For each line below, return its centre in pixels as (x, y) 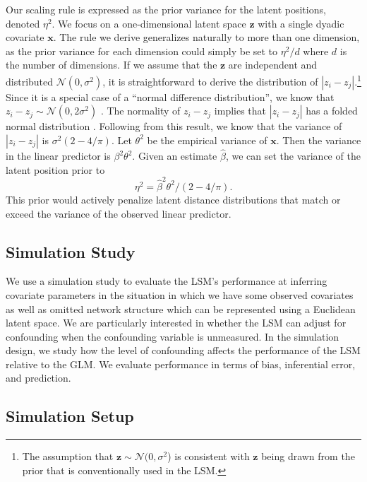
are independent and (273, 65)
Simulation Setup (70, 416)
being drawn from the (308, 456)
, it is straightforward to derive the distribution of (210, 81)
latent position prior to (55, 169)
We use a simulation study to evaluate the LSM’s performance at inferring (167, 281)
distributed (30, 81)
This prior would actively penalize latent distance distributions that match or (173, 199)
